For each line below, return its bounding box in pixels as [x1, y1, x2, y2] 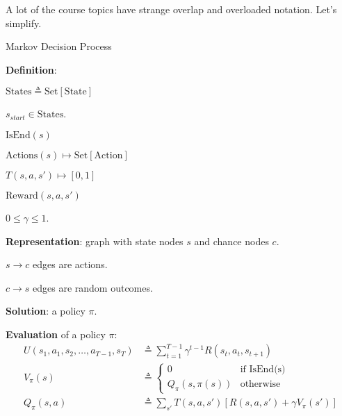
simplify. [6, 15, 42, 30]
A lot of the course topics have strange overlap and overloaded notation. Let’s [6, 2, 337, 16]
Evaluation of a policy [6, 326, 106, 341]
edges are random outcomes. [33, 280, 153, 294]
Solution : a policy [6, 303, 85, 318]
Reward [6, 190, 38, 201]
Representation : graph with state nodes [6, 233, 184, 248]
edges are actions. [33, 257, 108, 272]
